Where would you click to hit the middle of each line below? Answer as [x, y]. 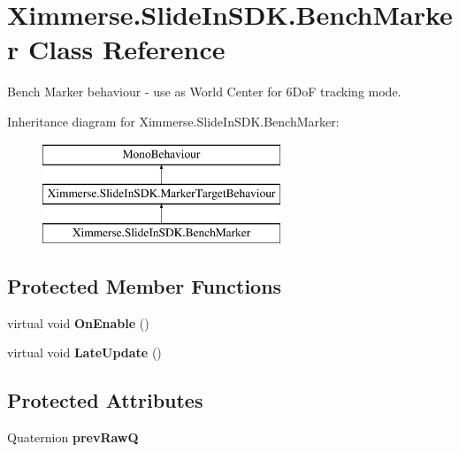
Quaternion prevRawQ [73, 437]
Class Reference [126, 49]
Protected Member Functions [145, 285]
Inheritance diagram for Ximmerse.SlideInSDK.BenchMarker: [173, 121]
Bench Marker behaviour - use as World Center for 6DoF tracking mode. [204, 92]
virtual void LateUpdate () [84, 352]
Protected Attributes [105, 400]
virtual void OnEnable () [78, 322]
